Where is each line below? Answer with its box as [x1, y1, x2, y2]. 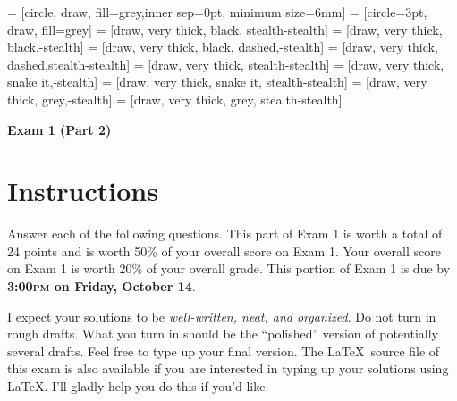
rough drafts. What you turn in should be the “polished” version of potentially [7, 324, 438, 343]
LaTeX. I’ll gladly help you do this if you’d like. [7, 377, 269, 396]
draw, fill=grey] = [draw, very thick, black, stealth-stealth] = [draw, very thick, [7, 20, 443, 38]
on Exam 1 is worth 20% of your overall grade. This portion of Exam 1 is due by [7, 259, 451, 278]
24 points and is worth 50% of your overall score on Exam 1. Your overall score [7, 241, 441, 260]
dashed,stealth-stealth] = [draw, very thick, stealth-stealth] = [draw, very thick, [7, 54, 444, 73]
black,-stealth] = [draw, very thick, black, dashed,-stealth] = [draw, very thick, [7, 38, 438, 56]
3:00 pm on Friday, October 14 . [7, 277, 196, 296]
